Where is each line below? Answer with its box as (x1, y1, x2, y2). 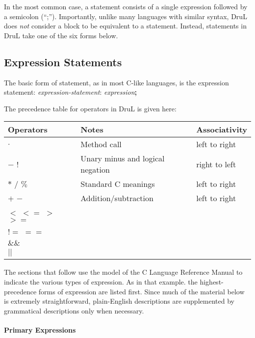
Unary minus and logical (80, 153, 165, 164)
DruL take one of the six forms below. (4, 30, 118, 40)
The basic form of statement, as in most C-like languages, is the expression (4, 77, 229, 87)
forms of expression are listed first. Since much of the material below (38, 286, 245, 296)
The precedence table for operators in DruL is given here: (4, 103, 177, 113)
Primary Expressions (4, 324, 76, 335)
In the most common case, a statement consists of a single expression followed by (4, 1, 248, 11)
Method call (80, 138, 122, 150)
